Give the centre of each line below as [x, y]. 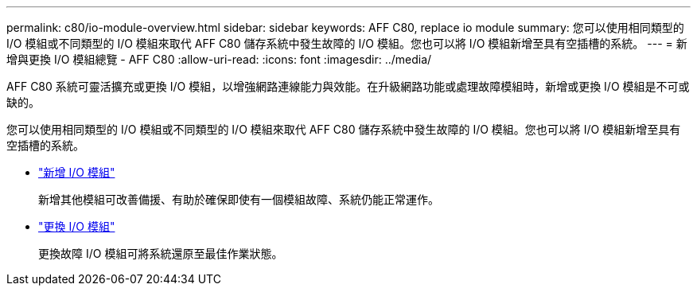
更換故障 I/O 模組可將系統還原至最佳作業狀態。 [161, 253]
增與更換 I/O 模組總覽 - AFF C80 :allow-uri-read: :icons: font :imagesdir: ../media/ [219, 59]
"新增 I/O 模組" [77, 172]
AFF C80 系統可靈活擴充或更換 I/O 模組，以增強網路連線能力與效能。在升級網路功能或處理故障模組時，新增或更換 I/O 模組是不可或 [348, 86]
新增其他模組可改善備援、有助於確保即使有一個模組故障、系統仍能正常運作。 [239, 199]
